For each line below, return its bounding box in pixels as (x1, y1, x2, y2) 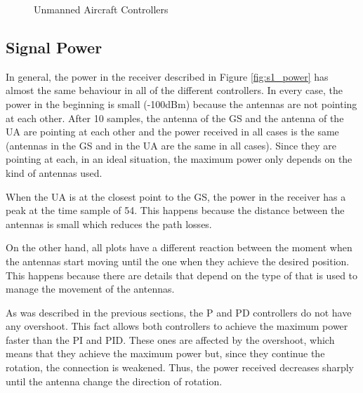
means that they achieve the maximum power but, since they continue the (6, 346, 325, 361)
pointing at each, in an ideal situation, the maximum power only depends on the (6, 152, 352, 166)
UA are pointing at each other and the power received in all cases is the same (6, 124, 339, 139)
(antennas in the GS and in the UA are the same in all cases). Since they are (6, 138, 337, 152)
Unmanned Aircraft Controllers (34, 2, 169, 16)
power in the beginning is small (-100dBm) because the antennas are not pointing (6, 96, 357, 111)
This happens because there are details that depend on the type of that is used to (6, 267, 358, 282)
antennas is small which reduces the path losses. (6, 216, 212, 231)
